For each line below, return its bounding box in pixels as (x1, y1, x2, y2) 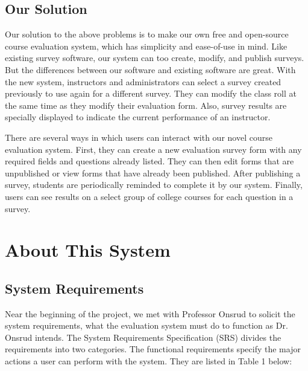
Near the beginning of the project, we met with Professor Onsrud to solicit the (5, 307, 295, 320)
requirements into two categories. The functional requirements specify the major (5, 343, 301, 355)
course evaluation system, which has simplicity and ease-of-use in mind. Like (5, 39, 288, 52)
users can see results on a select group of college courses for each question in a (5, 190, 294, 202)
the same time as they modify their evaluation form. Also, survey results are (5, 98, 287, 111)
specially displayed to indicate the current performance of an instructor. (5, 111, 271, 123)
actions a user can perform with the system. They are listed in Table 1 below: (5, 355, 292, 367)
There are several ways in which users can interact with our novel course (5, 131, 272, 143)
